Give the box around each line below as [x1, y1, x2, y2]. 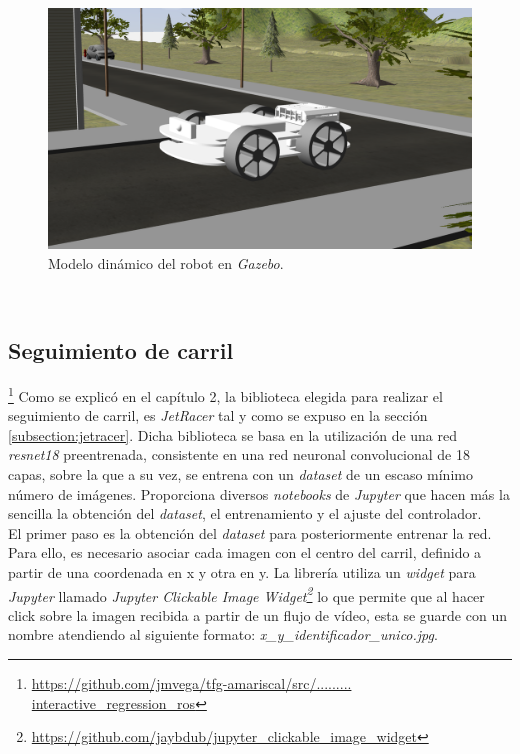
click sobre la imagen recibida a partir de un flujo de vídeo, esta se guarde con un [8, 604, 507, 625]
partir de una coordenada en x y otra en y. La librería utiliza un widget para [8, 561, 476, 582]
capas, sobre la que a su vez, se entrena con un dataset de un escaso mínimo [8, 464, 473, 484]
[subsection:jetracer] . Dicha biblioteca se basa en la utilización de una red [8, 424, 458, 445]
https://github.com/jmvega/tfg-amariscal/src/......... [31, 673, 352, 693]
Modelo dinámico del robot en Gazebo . [48, 252, 284, 273]
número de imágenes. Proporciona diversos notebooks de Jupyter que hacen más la [8, 483, 510, 504]
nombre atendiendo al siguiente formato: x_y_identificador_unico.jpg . [8, 624, 438, 645]
